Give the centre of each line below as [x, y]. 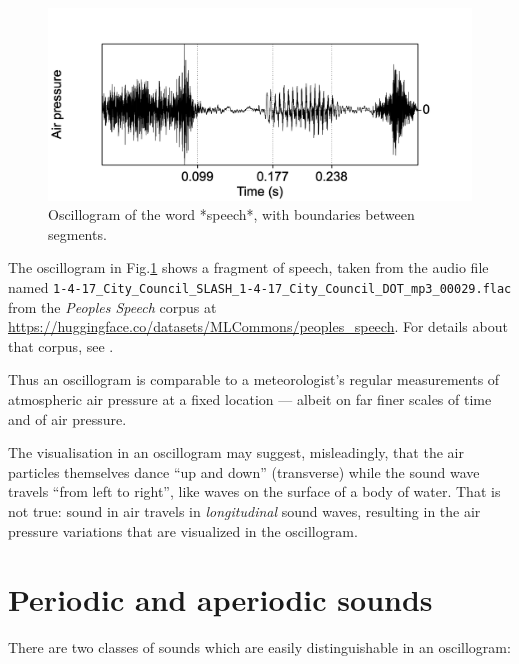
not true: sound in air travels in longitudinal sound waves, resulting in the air [244, 510]
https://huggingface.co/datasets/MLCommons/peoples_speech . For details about [258, 326]
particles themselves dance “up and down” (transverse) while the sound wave [244, 471]
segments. [77, 233]
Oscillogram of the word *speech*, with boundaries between [231, 214]
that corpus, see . [61, 345]
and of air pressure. [67, 418]
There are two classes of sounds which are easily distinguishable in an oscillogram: [259, 647]
